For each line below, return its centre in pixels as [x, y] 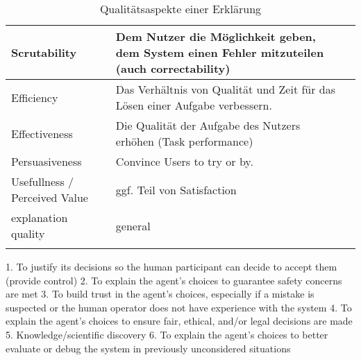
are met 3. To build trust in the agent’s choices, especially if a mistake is [160, 294]
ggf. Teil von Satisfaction [176, 189]
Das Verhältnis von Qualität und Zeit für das [226, 89]
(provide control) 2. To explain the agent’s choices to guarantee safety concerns [174, 280]
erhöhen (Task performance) [184, 141]
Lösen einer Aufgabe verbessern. [194, 105]
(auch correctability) [173, 68]
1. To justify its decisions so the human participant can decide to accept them [171, 266]
